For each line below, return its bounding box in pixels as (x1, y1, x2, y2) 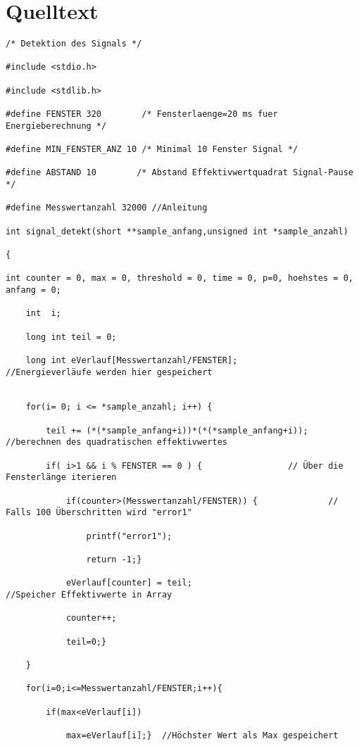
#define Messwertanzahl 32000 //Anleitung (6, 203, 208, 213)
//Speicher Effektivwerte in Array (6, 589, 172, 600)
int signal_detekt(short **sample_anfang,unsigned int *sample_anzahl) (6, 226, 348, 236)
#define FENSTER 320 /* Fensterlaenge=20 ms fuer (6, 109, 278, 120)
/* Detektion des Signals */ (6, 39, 142, 49)
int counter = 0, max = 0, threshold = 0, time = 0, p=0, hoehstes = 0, (6, 273, 353, 284)
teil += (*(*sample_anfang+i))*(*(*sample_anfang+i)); (46, 425, 308, 436)
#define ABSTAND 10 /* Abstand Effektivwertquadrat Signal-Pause (6, 167, 353, 178)
